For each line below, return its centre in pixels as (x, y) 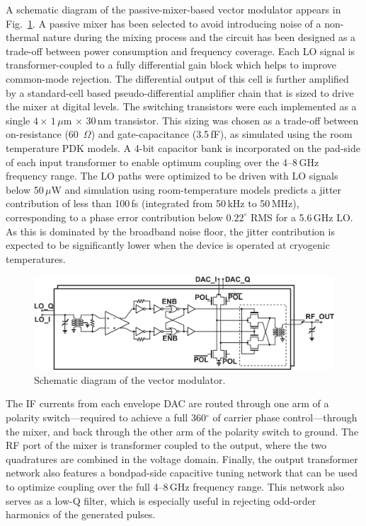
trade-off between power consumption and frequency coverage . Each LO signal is (181, 51)
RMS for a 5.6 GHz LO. (302, 217)
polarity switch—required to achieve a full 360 (106, 417)
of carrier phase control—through (285, 417)
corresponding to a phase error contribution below (114, 217)
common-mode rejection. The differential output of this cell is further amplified (177, 78)
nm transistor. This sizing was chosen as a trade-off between (228, 120)
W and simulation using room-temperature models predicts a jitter (196, 189)
